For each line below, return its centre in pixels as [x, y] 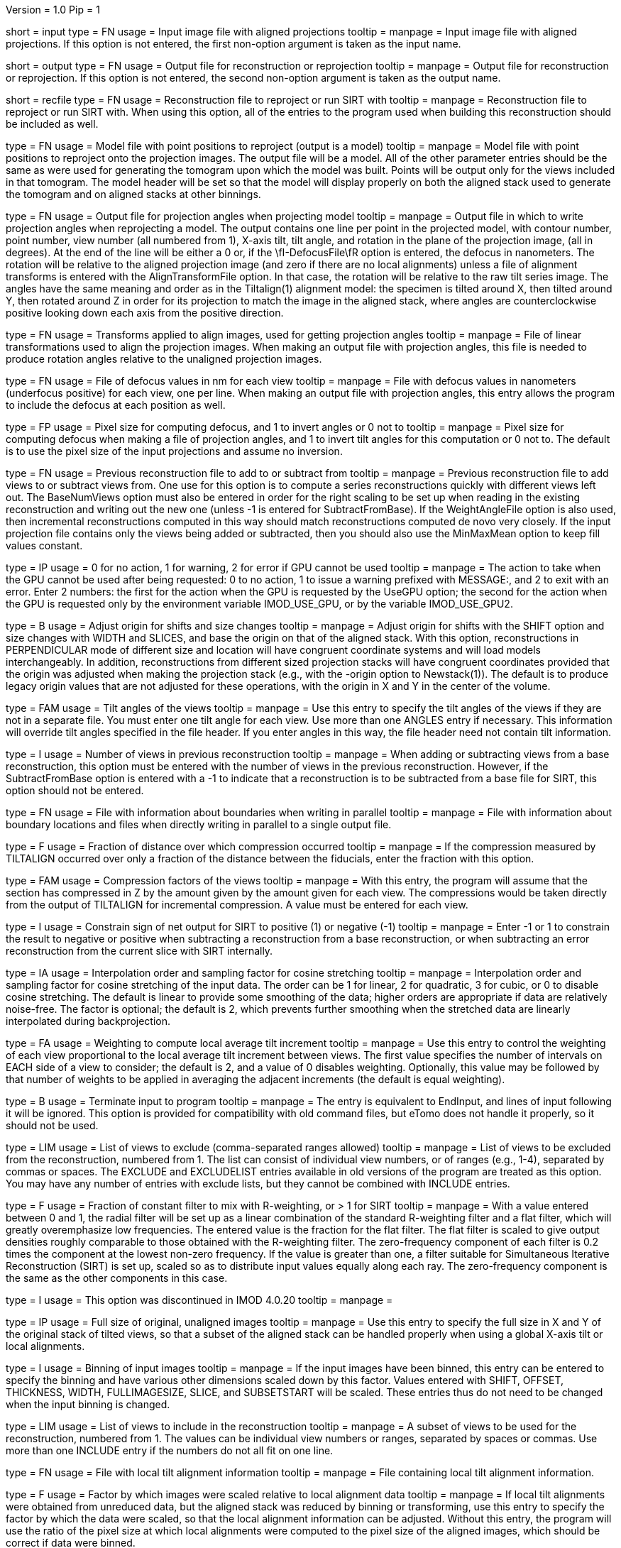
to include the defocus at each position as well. [116, 405]
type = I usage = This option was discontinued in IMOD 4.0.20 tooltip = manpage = [199, 1300]
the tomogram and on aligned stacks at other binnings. [133, 194]
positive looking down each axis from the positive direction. [145, 313]
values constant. [44, 545]
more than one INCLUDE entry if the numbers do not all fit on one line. [170, 1450]
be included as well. [52, 124]
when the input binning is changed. [88, 1404]
